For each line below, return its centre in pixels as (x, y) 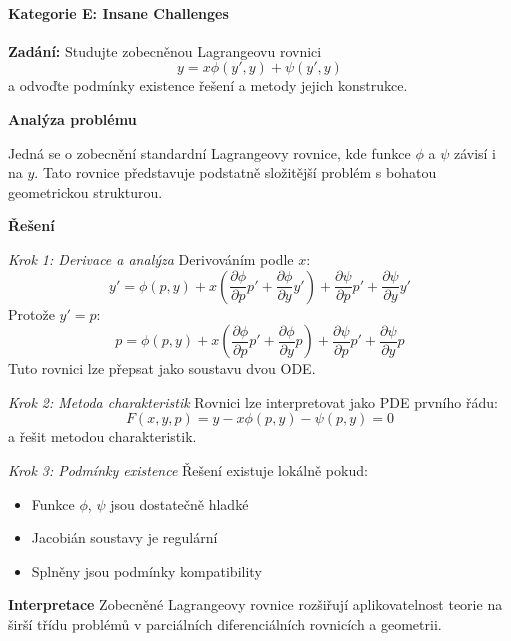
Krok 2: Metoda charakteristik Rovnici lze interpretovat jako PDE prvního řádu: (253, 401)
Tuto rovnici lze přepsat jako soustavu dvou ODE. (162, 368)
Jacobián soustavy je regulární (124, 537)
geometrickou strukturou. (85, 191)
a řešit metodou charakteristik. (102, 436)
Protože (31, 313)
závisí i (474, 152)
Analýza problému (72, 118)
